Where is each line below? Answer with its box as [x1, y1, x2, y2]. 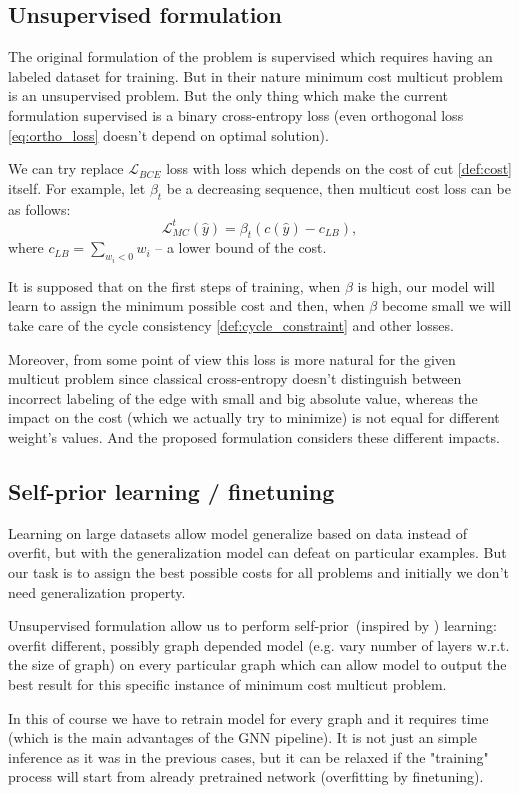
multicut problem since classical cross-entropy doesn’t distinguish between [8, 368, 462, 389]
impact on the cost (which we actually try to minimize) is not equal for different [8, 407, 500, 428]
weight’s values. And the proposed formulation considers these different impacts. [8, 427, 500, 448]
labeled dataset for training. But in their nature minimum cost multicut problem [8, 65, 503, 86]
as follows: [8, 198, 71, 219]
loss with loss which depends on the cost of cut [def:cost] [166, 158, 512, 179]
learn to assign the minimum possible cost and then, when [8, 295, 365, 316]
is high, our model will [357, 275, 495, 296]
